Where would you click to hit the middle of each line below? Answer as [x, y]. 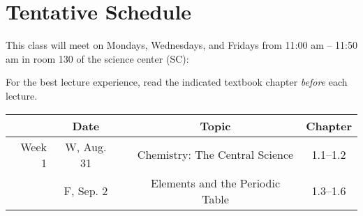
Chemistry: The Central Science [215, 154]
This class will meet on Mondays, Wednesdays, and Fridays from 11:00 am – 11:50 [182, 45]
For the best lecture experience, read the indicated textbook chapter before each [177, 82]
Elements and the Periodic [215, 183]
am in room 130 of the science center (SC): [97, 58]
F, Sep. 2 [86, 191]
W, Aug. [86, 146]
